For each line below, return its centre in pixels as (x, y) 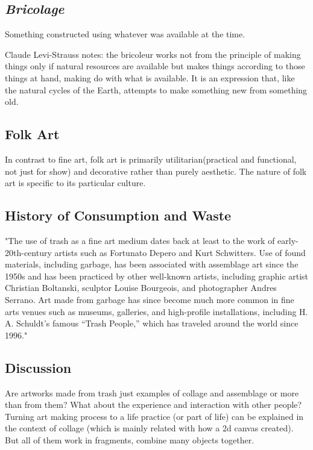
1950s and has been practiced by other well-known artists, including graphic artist (157, 276)
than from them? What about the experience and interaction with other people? (153, 405)
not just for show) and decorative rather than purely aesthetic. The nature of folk (156, 171)
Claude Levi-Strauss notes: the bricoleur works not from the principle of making (153, 54)
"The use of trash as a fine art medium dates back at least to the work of (140, 240)
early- (288, 240)
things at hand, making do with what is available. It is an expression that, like (150, 77)
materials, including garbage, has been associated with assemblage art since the (152, 264)
